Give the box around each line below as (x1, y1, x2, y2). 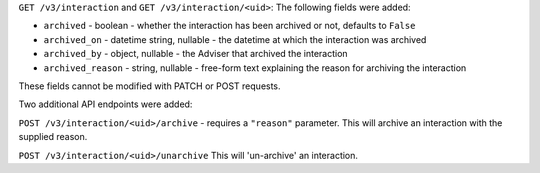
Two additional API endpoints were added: (18, 98, 193, 110)
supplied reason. (18, 131, 88, 143)
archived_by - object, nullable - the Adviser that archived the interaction (43, 48, 349, 60)
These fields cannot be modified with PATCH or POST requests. (18, 80, 281, 92)
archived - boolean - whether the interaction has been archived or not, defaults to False (43, 20, 416, 32)
